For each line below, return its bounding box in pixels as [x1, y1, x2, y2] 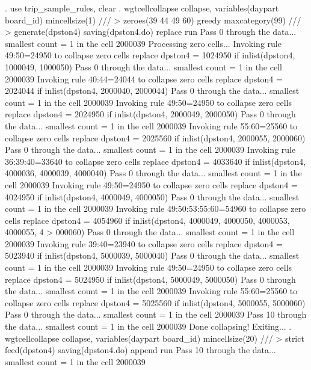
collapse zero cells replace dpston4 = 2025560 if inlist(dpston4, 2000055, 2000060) [5, 131, 306, 144]
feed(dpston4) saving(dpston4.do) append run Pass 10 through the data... [5, 344, 276, 356]
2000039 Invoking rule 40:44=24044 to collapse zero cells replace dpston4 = [5, 72, 283, 85]
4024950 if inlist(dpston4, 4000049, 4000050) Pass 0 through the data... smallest [5, 190, 300, 203]
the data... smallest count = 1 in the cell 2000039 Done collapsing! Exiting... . [5, 320, 292, 333]
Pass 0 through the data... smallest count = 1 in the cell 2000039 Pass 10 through [5, 308, 307, 321]
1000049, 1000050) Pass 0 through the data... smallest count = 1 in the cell [5, 60, 282, 73]
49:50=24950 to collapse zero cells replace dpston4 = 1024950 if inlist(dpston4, [5, 49, 295, 61]
